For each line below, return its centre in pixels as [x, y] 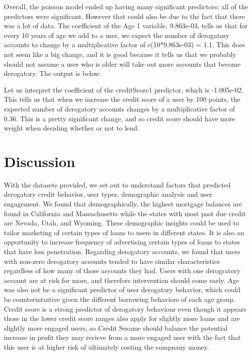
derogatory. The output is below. [53, 73]
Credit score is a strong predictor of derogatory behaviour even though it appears [125, 308]
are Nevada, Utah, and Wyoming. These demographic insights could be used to [122, 223]
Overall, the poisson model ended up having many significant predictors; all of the [126, 6]
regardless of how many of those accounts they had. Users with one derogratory [122, 271]
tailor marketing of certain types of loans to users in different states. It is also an [124, 232]
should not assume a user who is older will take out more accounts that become [122, 64]
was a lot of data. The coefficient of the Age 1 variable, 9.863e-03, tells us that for [126, 26]
